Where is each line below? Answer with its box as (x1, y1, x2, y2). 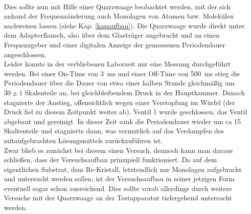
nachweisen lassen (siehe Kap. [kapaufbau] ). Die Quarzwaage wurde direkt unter (4, 20, 245, 30)
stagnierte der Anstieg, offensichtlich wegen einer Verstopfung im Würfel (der (4, 97, 235, 107)
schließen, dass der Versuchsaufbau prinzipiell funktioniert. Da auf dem (4, 154, 217, 165)
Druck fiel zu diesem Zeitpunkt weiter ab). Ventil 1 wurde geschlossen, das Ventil (4, 107, 247, 117)
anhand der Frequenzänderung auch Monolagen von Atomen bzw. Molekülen (4, 11, 234, 21)
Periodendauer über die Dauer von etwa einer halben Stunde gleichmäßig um (4, 78, 235, 88)
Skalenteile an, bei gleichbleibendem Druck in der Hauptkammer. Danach (24, 87, 245, 97)
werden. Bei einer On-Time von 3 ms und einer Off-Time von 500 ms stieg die (4, 68, 240, 78)
